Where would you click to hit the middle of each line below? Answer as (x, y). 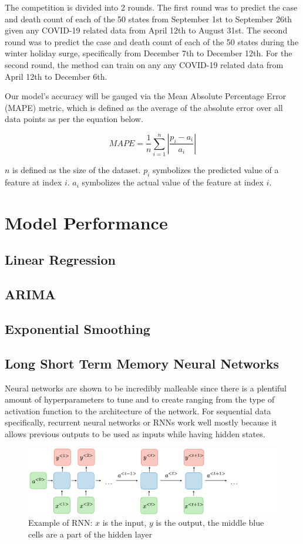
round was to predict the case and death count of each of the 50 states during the (152, 41)
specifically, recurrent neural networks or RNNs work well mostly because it (141, 422)
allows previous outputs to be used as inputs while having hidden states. (135, 433)
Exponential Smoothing (78, 328)
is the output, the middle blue (210, 523)
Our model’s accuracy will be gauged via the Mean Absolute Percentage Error (146, 96)
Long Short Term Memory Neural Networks (142, 363)
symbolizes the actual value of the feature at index (173, 182)
